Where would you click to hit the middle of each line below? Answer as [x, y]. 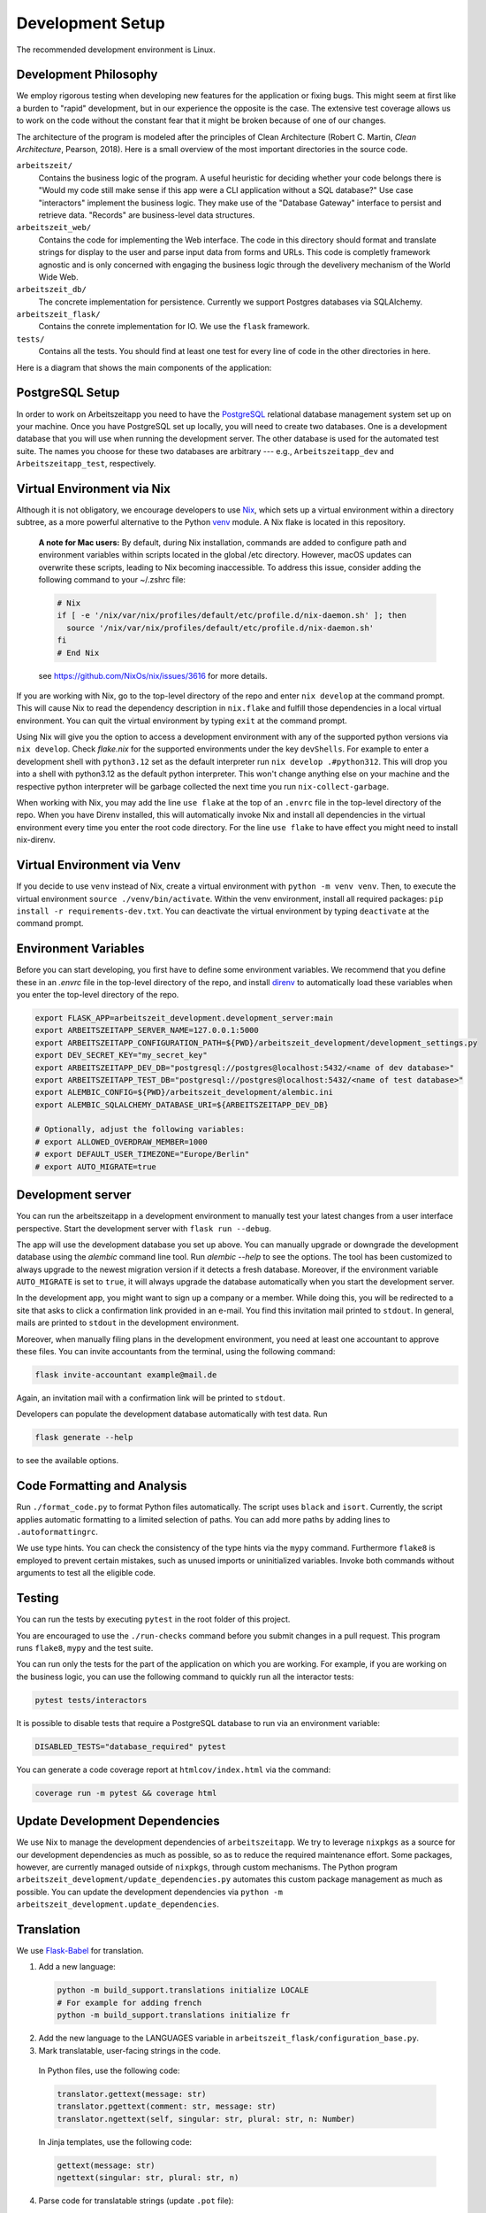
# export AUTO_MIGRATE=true [95, 1167]
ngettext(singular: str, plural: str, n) [148, 2178]
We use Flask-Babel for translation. [80, 1950]
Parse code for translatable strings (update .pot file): [136, 2201]
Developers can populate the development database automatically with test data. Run [172, 1414]
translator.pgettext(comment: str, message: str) [167, 2106]
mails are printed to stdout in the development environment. [128, 1322]
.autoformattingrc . [57, 1532]
